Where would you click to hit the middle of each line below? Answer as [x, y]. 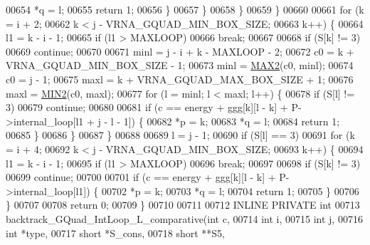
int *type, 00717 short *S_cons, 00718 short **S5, [115, 233]
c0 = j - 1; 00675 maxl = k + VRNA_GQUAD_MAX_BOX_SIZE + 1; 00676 [180, 79]
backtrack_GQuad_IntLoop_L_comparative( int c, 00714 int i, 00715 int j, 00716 [184, 218]
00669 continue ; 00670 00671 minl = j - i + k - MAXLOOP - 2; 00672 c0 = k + [180, 51]
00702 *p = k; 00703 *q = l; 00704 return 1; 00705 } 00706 [231, 191]
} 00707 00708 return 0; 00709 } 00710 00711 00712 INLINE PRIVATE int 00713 [183, 205]
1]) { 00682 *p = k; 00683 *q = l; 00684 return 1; [232, 121]
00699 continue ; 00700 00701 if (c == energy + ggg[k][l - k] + [141, 177]
